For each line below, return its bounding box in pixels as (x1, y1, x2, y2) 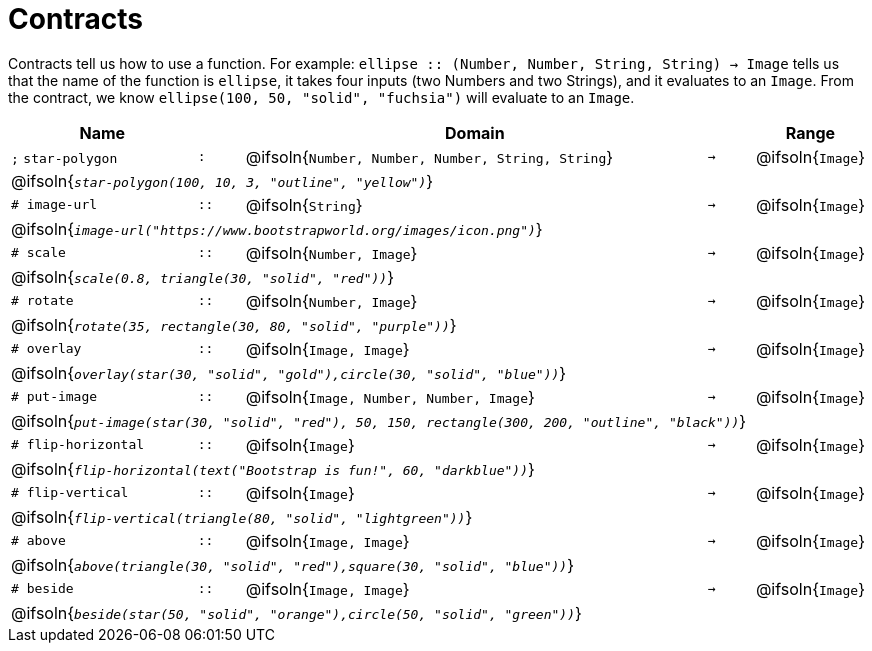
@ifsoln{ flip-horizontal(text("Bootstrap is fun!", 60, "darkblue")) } (11, 458, 535, 479)
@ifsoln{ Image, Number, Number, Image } (245, 386, 535, 407)
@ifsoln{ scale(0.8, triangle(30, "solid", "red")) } (11, 266, 394, 287)
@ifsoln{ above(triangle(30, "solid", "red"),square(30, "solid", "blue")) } (11, 554, 574, 575)
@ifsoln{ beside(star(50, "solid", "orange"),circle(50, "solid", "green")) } (11, 602, 582, 623)
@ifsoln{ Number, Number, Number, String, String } (245, 146, 614, 167)
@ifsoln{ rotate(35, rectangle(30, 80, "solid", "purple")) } (11, 314, 457, 335)
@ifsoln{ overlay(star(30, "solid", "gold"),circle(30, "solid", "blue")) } (11, 362, 567, 383)
